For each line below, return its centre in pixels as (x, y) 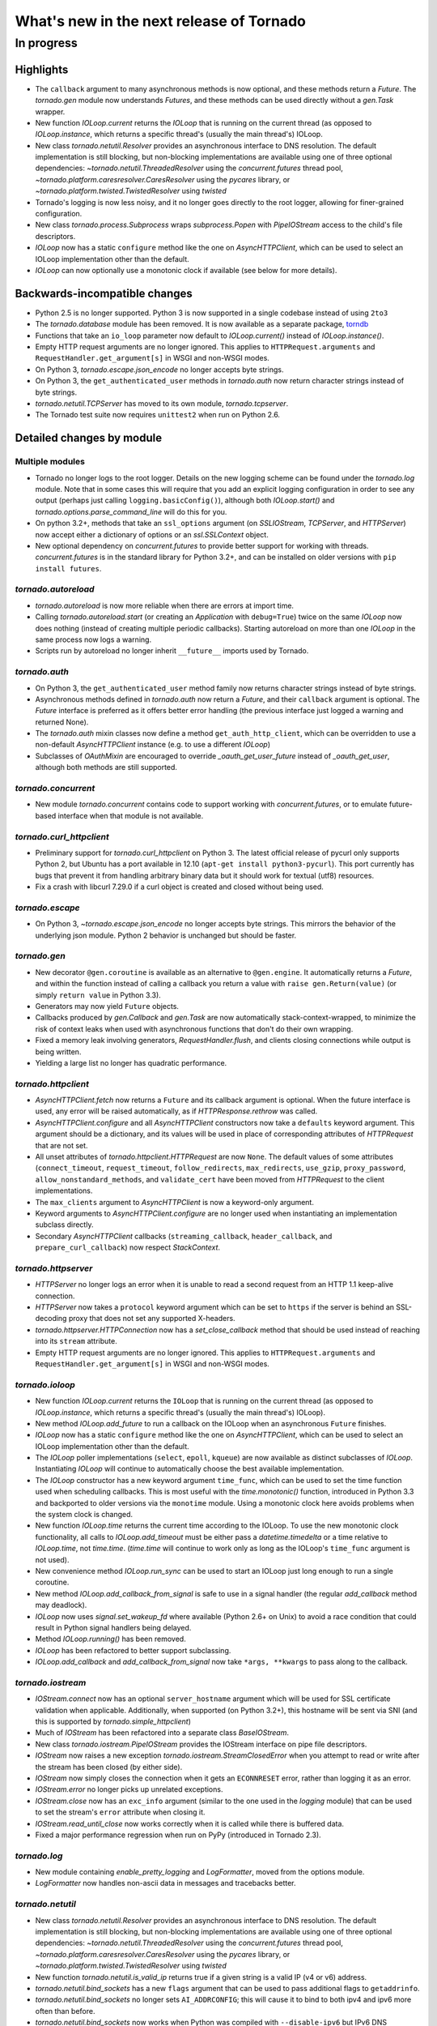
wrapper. (50, 111)
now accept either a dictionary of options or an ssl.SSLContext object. (152, 534)
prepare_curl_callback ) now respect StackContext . (128, 1247)
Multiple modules (50, 462)
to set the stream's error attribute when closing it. (120, 1812)
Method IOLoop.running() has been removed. (110, 1639)
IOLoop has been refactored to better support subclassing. (133, 1650)
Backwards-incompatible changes (104, 293)
